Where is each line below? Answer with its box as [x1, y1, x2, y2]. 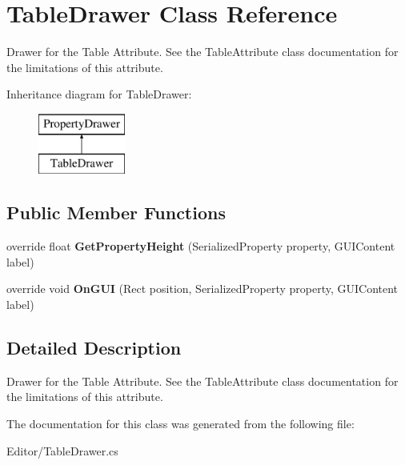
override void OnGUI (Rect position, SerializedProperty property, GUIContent [6, 280, 399, 297]
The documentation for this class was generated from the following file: [6, 415, 355, 432]
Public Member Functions [6, 200, 226, 225]
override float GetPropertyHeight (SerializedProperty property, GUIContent [6, 238, 395, 255]
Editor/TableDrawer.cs [6, 442, 118, 459]
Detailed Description [6, 335, 182, 360]
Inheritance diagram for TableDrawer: [6, 86, 192, 102]
